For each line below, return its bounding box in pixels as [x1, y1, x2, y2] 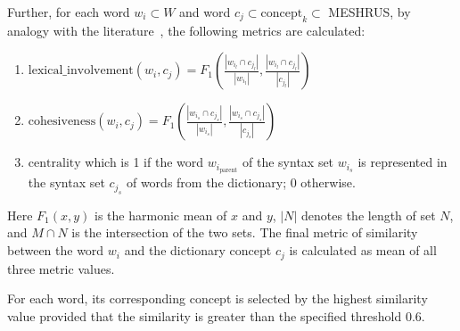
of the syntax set [242, 153, 334, 171]
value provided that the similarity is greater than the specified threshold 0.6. [7, 306, 425, 325]
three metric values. [7, 259, 115, 277]
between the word [7, 241, 104, 260]
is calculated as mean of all [289, 241, 437, 260]
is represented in [357, 153, 448, 171]
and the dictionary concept [124, 241, 272, 260]
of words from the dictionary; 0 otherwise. [126, 173, 356, 192]
